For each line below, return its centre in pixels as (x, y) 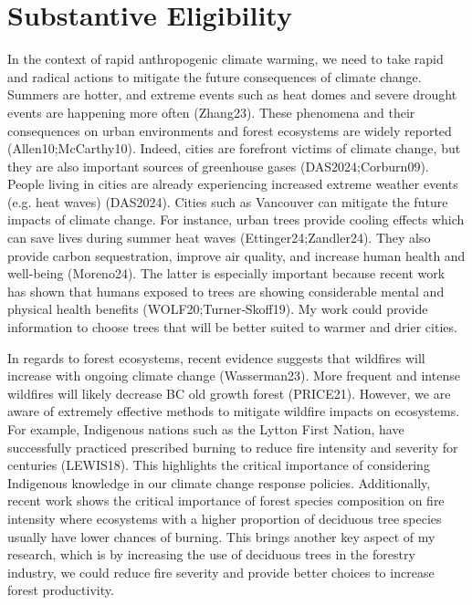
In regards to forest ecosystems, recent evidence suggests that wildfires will (216, 357)
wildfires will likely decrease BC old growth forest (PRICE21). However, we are (229, 393)
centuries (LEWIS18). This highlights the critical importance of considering (219, 465)
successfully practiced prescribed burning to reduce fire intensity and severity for (233, 447)
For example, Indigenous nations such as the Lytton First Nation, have (206, 429)
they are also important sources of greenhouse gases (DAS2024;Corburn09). (218, 166)
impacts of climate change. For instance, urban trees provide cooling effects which (236, 219)
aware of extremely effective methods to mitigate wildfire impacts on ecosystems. (234, 411)
